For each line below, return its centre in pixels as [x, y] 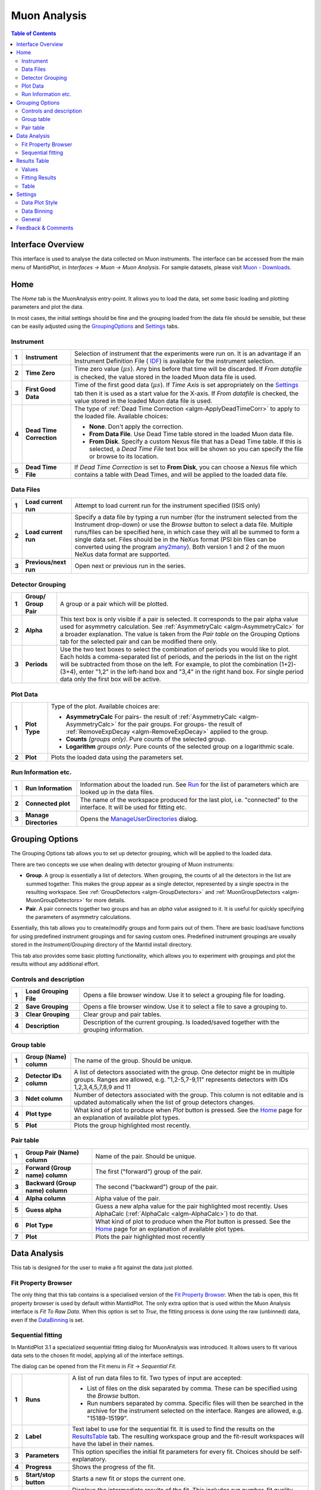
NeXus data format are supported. [122, 554]
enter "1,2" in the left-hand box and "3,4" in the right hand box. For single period [191, 672]
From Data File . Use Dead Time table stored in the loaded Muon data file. [192, 434]
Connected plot [48, 803]
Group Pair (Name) [53, 1152]
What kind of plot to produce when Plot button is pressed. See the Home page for [188, 1110]
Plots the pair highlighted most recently [150, 1237]
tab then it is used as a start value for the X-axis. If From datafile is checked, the [187, 393]
